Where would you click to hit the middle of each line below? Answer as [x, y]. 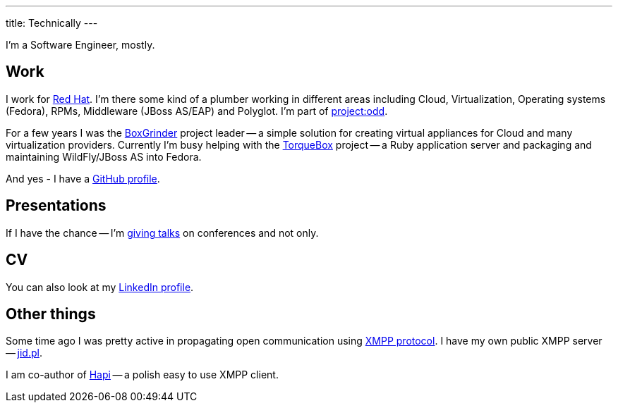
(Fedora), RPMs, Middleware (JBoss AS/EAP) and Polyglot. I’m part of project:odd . [197, 111]
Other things [51, 314]
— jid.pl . [24, 353]
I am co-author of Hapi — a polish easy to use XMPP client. [142, 375]
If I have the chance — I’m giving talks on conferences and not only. [162, 233]
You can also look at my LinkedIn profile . [100, 287]
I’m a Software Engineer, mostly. [80, 45]
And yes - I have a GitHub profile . [83, 178]
